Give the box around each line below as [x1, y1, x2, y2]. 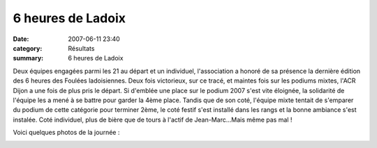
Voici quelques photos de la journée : [13, 129, 120, 137]
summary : [13, 54, 44, 63]
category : [13, 44, 43, 52]
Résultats [68, 44, 95, 52]
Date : [13, 35, 29, 43]
